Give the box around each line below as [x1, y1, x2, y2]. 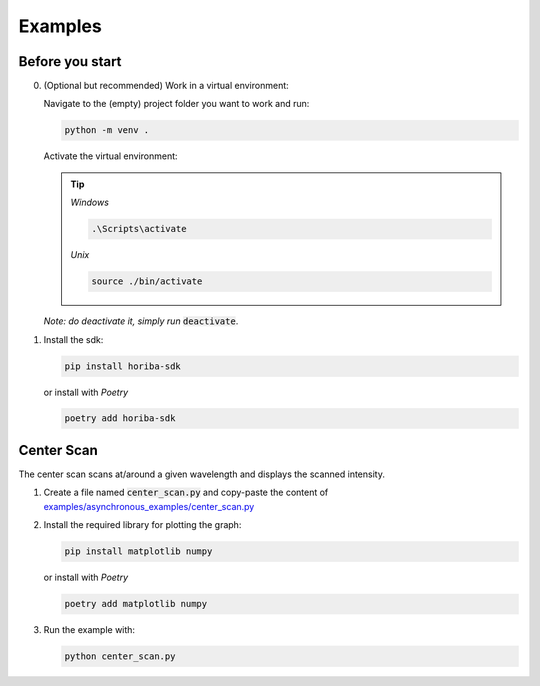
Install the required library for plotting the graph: [43, 519, 242, 531]
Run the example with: [43, 624, 135, 636]
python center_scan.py [64, 651, 176, 662]
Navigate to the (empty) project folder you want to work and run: [43, 98, 310, 110]
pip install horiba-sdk [64, 360, 182, 372]
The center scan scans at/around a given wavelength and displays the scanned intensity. [18, 468, 385, 480]
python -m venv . [64, 125, 150, 136]
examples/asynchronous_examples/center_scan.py [43, 500, 255, 512]
